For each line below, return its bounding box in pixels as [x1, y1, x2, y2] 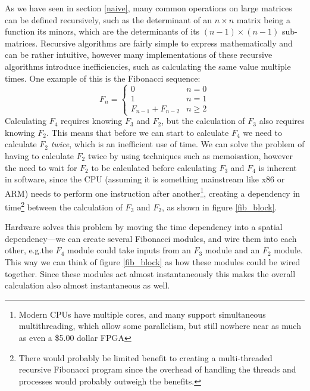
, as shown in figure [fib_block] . [161, 200, 277, 213]
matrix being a [236, 13, 290, 26]
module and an [205, 244, 260, 256]
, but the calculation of [161, 114, 245, 127]
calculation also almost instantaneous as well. [5, 279, 170, 291]
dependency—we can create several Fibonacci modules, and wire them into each [5, 232, 297, 244]
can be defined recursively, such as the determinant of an [5, 13, 212, 26]
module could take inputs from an [67, 244, 191, 256]
